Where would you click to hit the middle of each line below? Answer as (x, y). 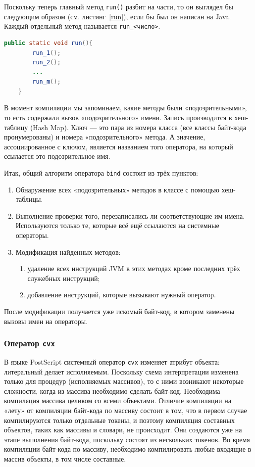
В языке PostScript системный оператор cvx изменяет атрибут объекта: (112, 362)
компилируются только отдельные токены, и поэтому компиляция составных (119, 420)
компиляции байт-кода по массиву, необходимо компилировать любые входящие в (128, 449)
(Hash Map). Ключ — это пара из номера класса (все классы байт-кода (138, 127)
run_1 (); (47, 53)
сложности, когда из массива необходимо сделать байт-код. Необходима (112, 391)
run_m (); (47, 82)
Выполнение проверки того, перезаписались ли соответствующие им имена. (130, 215)
